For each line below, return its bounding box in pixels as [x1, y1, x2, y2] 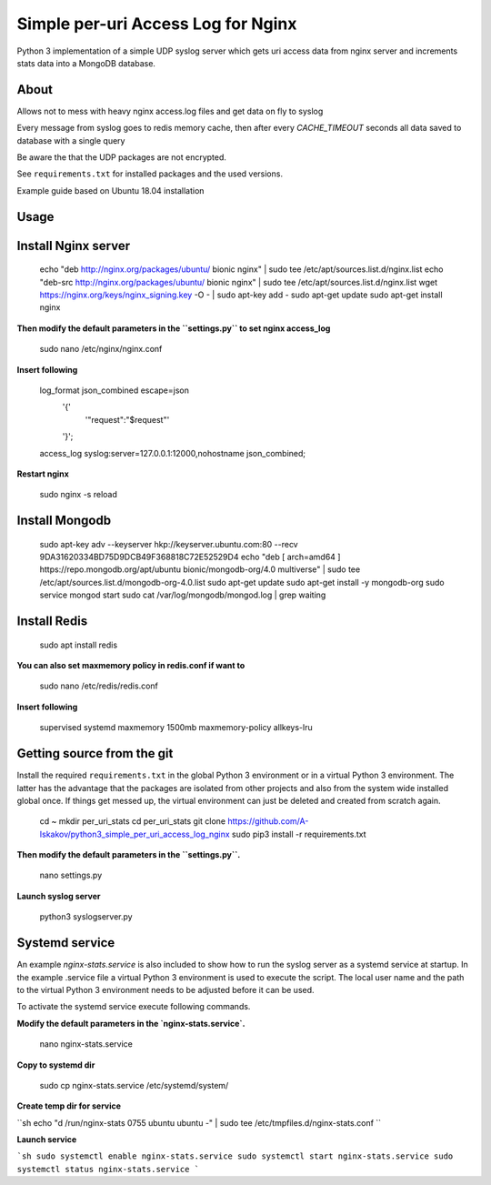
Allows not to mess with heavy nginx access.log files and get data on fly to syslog [16, 105, 324, 116]
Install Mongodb [16, 513, 112, 528]
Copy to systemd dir [16, 1059, 95, 1070]
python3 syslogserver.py [39, 911, 133, 922]
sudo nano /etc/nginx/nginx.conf [39, 344, 163, 355]
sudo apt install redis [39, 639, 118, 650]
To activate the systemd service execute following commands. [16, 1001, 251, 1012]
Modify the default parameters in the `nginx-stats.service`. [16, 1018, 245, 1029]
